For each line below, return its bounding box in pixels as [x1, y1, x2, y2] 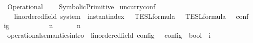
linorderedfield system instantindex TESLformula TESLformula [14, 11, 226, 21]
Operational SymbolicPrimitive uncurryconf [7, 1, 155, 11]
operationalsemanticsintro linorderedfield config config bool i [7, 29, 211, 40]
